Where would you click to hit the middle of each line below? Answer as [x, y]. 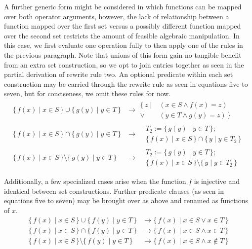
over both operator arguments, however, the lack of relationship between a [117, 16]
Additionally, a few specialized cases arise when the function [95, 181]
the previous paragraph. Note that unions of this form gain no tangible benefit [123, 54]
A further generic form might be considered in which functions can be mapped [123, 6]
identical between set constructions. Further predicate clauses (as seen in [114, 191]
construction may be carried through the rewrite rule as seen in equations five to [126, 84]
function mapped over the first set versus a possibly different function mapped [123, 26]
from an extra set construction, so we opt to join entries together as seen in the [124, 64]
